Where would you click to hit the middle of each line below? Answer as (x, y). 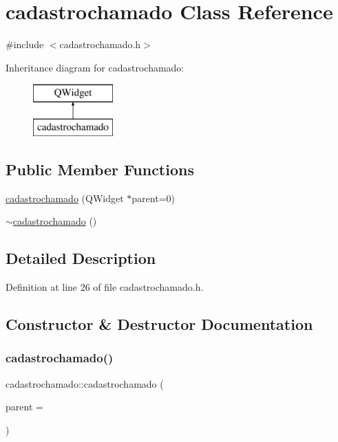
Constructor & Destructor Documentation (159, 324)
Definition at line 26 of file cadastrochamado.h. (105, 287)
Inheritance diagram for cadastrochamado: (95, 67)
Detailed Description (81, 258)
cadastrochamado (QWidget (65, 198)
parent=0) (153, 198)
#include (25, 44)
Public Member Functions (100, 169)
